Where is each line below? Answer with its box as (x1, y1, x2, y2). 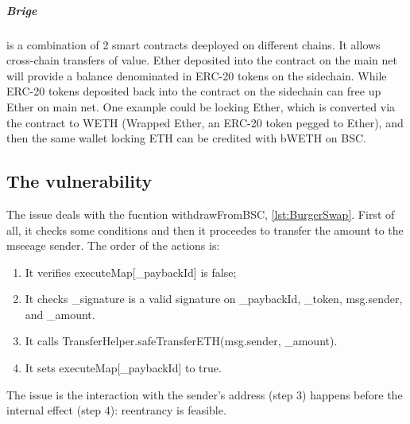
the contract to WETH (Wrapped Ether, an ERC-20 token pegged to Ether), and (6, 114, 404, 130)
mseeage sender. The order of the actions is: (6, 237, 220, 254)
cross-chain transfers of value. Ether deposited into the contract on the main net (6, 52, 397, 68)
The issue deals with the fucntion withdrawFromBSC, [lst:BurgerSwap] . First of (6, 205, 395, 222)
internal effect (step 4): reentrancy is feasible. (6, 402, 226, 418)
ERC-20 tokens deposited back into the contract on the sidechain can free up (6, 83, 381, 99)
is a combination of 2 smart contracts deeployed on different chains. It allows (6, 36, 381, 53)
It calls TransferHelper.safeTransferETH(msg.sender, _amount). (25, 333, 338, 349)
